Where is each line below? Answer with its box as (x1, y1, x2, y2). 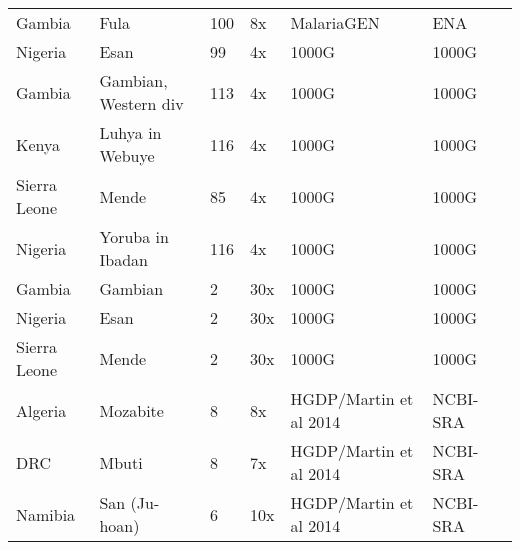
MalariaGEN (290, 11, 380, 34)
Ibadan (99, 248, 148, 271)
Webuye (99, 144, 155, 167)
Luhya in (99, 121, 162, 144)
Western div (99, 92, 184, 115)
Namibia (16, 502, 76, 526)
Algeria (16, 398, 67, 422)
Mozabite (99, 398, 164, 422)
